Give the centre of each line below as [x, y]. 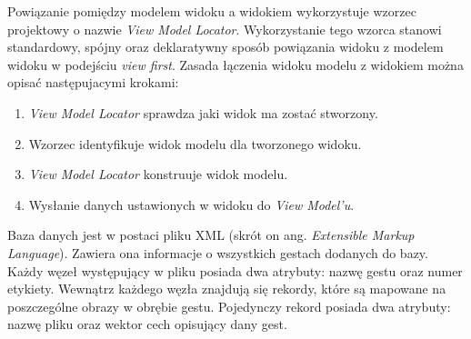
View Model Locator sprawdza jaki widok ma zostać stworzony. [203, 112]
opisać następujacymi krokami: [93, 82]
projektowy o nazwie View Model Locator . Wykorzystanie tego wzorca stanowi [225, 29]
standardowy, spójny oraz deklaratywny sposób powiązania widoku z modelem [225, 47]
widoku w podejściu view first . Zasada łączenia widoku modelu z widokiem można [235, 64]
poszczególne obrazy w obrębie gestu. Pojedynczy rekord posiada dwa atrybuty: [229, 306]
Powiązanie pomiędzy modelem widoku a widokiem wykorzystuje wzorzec [212, 11]
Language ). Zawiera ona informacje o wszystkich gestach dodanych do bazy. [218, 252]
